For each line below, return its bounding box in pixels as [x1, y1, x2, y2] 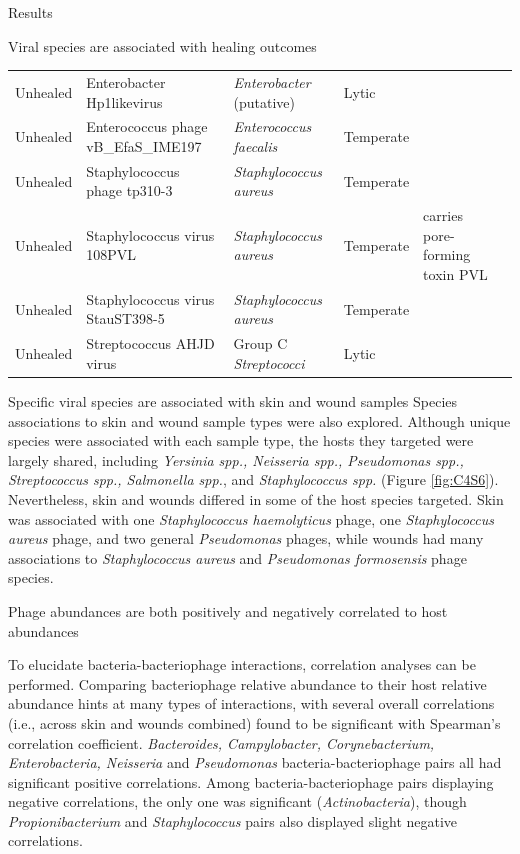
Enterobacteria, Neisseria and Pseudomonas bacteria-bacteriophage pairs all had [8, 752, 502, 773]
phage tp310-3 [86, 180, 173, 201]
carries [423, 205, 463, 226]
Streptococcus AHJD [86, 333, 215, 354]
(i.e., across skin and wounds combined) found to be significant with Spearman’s [8, 712, 501, 733]
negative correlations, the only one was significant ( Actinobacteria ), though [8, 791, 467, 812]
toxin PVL [423, 264, 488, 285]
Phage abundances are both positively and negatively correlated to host [8, 600, 448, 621]
